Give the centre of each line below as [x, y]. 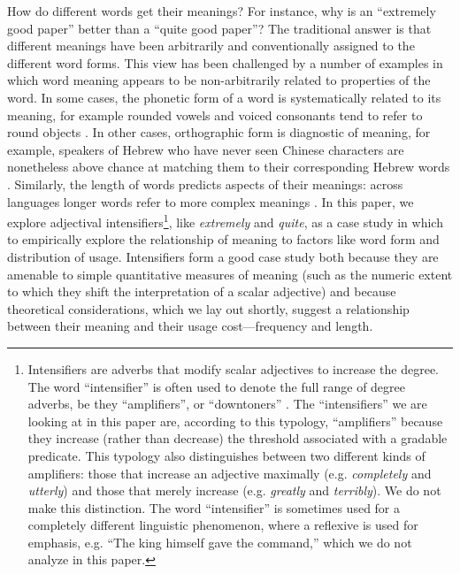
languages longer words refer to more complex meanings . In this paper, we [211, 201]
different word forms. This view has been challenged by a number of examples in [225, 62]
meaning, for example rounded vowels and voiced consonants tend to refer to [215, 115]
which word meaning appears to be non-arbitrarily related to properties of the [219, 80]
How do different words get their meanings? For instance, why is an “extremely [222, 11]
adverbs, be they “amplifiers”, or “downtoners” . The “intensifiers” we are [227, 404]
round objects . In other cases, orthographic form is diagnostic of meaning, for [219, 132]
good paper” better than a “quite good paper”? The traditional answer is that [219, 28]
